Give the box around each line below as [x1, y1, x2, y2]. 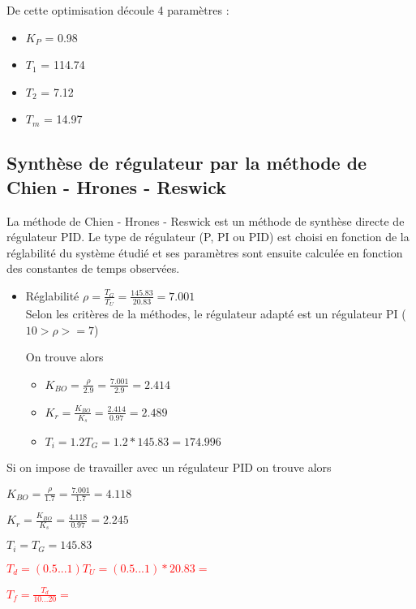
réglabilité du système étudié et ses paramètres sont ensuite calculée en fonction [6, 244, 403, 261]
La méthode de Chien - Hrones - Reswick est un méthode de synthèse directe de [6, 212, 405, 229]
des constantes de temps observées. [6, 260, 180, 277]
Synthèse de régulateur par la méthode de [6, 150, 367, 175]
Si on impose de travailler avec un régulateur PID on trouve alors [6, 459, 332, 476]
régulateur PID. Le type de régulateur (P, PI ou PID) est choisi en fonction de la [6, 228, 410, 245]
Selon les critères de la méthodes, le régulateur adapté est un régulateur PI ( [25, 305, 406, 322]
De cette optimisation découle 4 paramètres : [6, 2, 229, 18]
